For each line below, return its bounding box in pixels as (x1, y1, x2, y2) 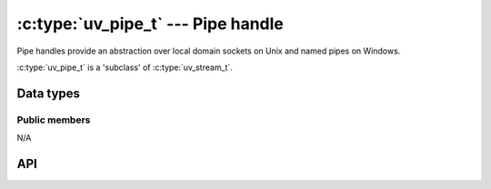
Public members (16, 114, 91, 126)
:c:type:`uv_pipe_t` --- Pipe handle (16, 14, 284, 34)
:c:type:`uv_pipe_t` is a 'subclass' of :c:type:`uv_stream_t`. (16, 62, 234, 73)
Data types (16, 85, 81, 101)
